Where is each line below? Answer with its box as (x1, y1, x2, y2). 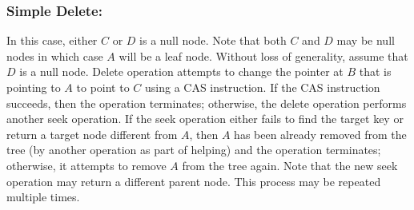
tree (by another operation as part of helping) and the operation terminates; (6, 141, 381, 158)
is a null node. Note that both (139, 32, 287, 49)
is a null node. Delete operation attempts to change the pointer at (19, 63, 344, 80)
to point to (76, 79, 130, 95)
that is (359, 63, 392, 80)
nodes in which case (6, 47, 103, 64)
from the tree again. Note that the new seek (182, 157, 398, 173)
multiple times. (6, 188, 80, 205)
